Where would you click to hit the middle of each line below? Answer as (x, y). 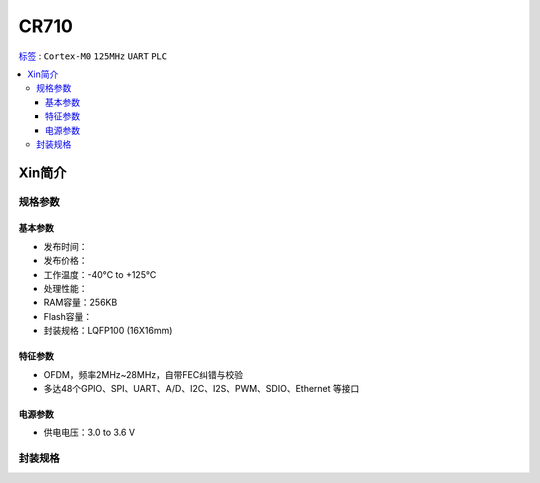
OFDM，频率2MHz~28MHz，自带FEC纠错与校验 (143, 374)
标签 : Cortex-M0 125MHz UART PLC (93, 56)
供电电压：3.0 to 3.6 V (89, 432)
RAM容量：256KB (80, 302)
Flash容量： (68, 316)
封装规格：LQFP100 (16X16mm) (108, 331)
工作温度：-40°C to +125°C (100, 274)
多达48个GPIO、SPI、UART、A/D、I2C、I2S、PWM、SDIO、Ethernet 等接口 (201, 388)
